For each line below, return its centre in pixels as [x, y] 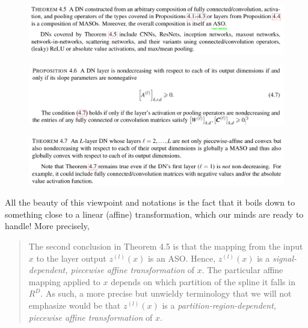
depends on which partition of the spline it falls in [203, 281]
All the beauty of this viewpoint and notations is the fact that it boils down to [150, 202]
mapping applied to [64, 281]
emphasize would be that [75, 305]
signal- [285, 258]
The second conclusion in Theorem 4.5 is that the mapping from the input [166, 246]
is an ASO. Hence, [182, 258]
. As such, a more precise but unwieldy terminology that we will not [166, 293]
